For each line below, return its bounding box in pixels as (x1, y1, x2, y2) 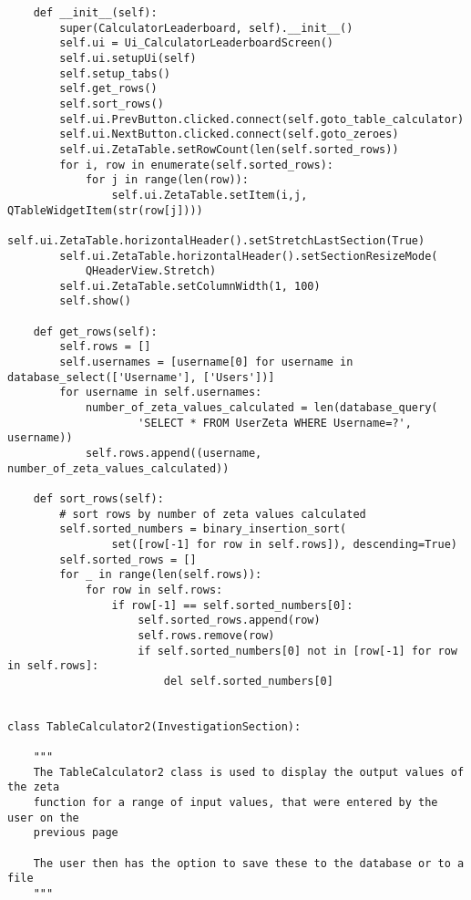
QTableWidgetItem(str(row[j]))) (7, 203, 203, 217)
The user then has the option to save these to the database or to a (33, 856, 465, 870)
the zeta (7, 781, 60, 794)
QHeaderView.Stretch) (85, 264, 217, 278)
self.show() (59, 295, 132, 308)
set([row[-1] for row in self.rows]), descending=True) (111, 537, 457, 551)
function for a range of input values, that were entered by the (33, 796, 438, 810)
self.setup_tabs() (59, 67, 170, 80)
